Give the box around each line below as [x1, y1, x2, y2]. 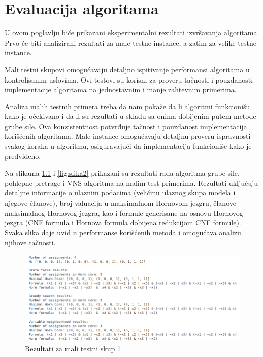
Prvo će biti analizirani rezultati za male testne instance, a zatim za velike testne [5, 37, 256, 48]
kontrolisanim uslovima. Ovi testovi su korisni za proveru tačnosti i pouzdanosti [5, 74, 253, 85]
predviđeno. [5, 150, 41, 161]
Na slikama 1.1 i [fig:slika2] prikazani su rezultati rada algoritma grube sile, [5, 168, 240, 178]
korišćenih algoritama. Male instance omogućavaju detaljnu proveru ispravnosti [5, 131, 251, 141]
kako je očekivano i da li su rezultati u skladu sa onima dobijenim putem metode [5, 111, 256, 122]
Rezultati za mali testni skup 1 [25, 343, 121, 353]
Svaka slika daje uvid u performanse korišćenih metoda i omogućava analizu [5, 227, 241, 237]
